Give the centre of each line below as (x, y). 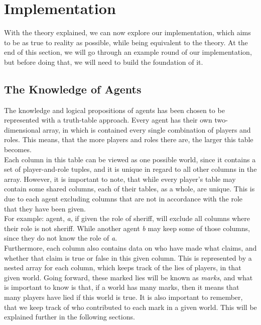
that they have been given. (45, 208)
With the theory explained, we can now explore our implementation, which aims (127, 32)
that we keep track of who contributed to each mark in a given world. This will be (130, 307)
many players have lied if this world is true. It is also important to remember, (123, 297)
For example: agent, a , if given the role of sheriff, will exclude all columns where (127, 218)
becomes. (18, 149)
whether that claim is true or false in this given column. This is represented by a (128, 257)
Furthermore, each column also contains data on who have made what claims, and (130, 248)
